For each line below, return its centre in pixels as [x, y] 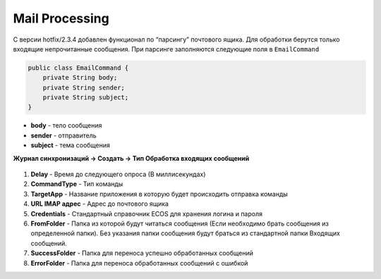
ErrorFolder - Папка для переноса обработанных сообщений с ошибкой [139, 263]
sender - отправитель [64, 135]
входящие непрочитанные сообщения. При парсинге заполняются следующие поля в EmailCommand [166, 49]
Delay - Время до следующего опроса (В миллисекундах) [118, 174]
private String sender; [84, 87]
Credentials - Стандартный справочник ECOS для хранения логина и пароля [146, 213]
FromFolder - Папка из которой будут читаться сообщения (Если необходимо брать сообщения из [180, 223]
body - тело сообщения [66, 125]
